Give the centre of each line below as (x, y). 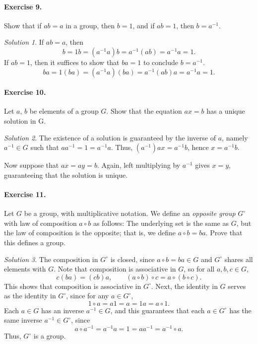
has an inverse (63, 310)
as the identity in (30, 296)
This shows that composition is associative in (73, 286)
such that (45, 147)
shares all (239, 259)
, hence (198, 147)
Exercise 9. (23, 6)
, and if (144, 25)
